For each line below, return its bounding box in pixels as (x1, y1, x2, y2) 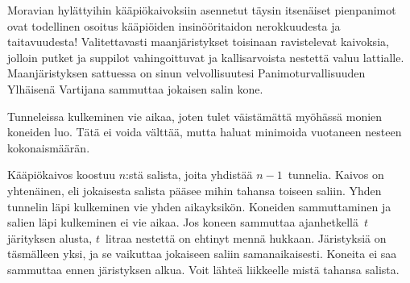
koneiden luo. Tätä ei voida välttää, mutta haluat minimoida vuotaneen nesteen (7, 123, 402, 140)
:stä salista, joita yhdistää (126, 166, 253, 183)
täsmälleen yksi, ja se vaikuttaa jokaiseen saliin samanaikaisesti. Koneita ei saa (7, 245, 397, 262)
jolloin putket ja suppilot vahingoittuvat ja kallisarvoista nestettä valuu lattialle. (7, 48, 404, 65)
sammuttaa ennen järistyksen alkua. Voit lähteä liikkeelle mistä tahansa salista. (7, 260, 400, 277)
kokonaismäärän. (7, 139, 90, 156)
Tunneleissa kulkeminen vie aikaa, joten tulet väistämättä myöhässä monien (7, 107, 383, 124)
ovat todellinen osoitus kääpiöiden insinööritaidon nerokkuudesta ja (7, 17, 341, 34)
